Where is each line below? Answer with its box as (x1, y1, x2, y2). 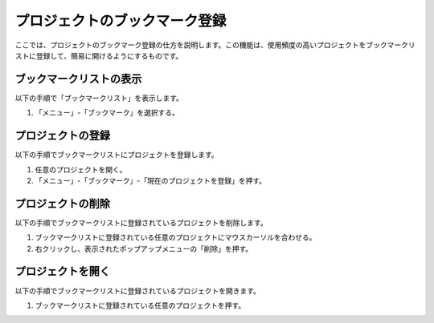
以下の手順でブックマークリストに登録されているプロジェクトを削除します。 (14, 217, 268, 228)
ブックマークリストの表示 (14, 72, 142, 86)
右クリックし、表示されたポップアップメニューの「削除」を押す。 (35, 244, 253, 253)
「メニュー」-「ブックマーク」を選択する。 (35, 108, 180, 118)
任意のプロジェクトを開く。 (35, 164, 127, 174)
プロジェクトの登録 (14, 129, 110, 143)
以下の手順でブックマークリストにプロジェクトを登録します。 (14, 150, 219, 159)
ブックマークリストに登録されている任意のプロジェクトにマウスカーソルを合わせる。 (35, 232, 317, 242)
